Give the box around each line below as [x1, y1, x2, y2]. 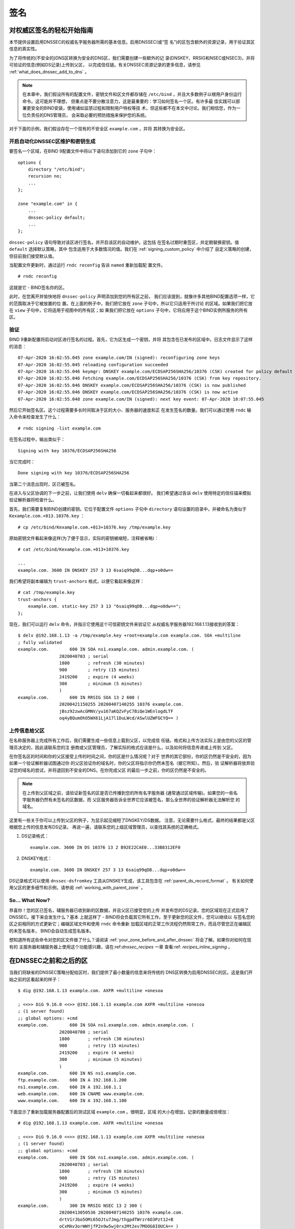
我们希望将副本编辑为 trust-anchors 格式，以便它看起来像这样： [9, 578, 145, 584]
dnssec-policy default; [28, 214, 86, 220]
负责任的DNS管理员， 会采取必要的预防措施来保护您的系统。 [26, 112, 149, 118]
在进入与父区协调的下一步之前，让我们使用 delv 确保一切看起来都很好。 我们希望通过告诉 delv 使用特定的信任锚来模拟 [9, 490, 252, 496]
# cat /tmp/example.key [18, 590, 75, 595]
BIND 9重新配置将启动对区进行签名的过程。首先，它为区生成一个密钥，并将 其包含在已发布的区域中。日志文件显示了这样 [9, 337, 253, 343]
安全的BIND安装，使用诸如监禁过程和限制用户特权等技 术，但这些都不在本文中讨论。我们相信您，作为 [30, 105, 236, 111]
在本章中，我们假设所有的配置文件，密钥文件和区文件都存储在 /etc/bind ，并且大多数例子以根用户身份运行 [22, 91, 242, 97]
